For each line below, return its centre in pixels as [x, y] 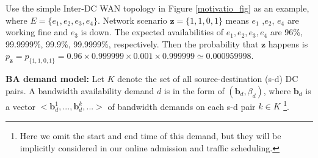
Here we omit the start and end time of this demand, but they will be [150, 136]
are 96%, [286, 32]
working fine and [37, 32]
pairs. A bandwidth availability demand [80, 90]
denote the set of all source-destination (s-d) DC [208, 79]
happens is [288, 43]
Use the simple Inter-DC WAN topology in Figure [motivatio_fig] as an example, [157, 8]
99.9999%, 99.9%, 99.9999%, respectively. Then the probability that [132, 43]
